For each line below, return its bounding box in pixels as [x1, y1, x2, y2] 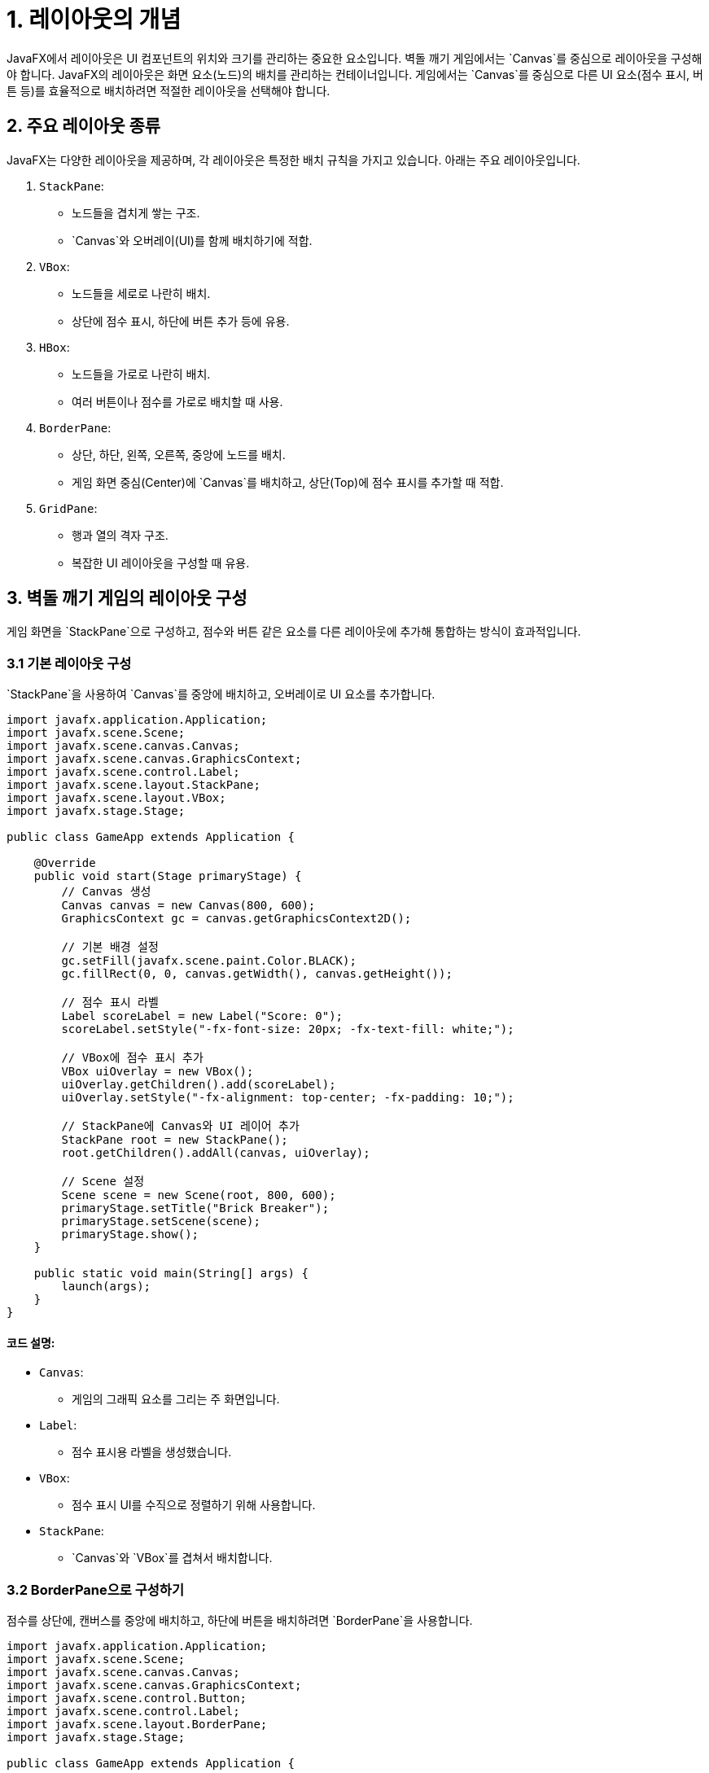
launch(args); [61, 1280, 151, 1294]
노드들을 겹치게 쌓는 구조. [72, 205, 200, 220]
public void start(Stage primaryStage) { [33, 869, 302, 883]
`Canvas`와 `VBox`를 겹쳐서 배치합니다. [72, 1551, 273, 1565]
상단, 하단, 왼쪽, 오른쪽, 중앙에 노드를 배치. [72, 447, 286, 462]
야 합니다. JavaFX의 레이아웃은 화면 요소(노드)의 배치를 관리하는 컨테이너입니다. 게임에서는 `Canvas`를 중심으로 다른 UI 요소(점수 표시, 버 [7, 67, 703, 81]
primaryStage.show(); [61, 1228, 199, 1241]
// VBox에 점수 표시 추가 [61, 1051, 204, 1065]
